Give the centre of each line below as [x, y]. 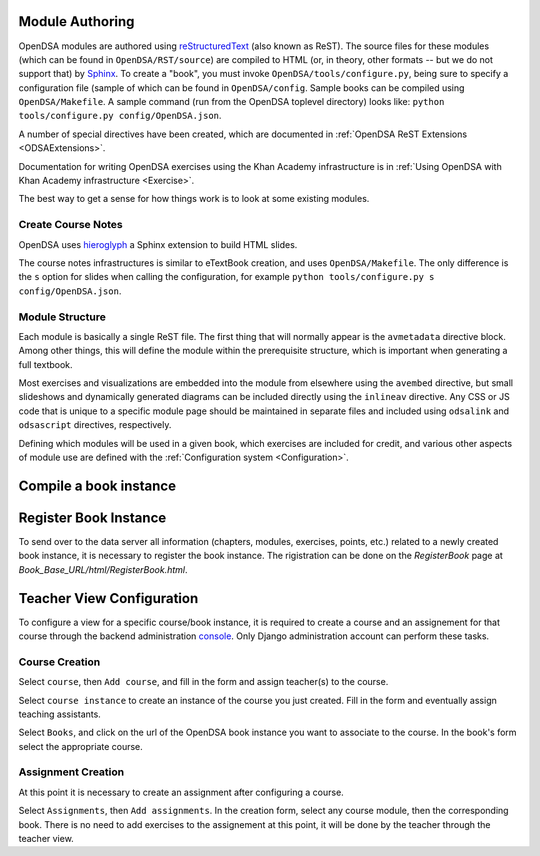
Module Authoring [76, 21]
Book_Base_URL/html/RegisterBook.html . [103, 569]
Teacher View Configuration [108, 598]
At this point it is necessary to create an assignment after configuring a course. [181, 792]
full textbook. [46, 364]
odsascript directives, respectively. [95, 425]
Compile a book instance [97, 485]
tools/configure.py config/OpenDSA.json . [120, 116]
